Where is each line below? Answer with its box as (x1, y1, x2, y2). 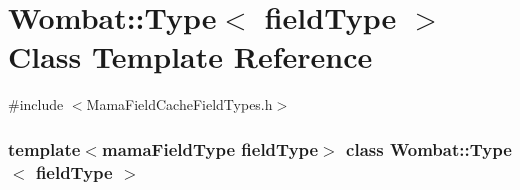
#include (8, 94, 64, 115)
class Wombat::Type (346, 136, 512, 161)
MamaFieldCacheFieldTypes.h (86, 94, 273, 115)
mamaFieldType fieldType (101, 136, 319, 161)
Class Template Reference (8, 36, 373, 77)
